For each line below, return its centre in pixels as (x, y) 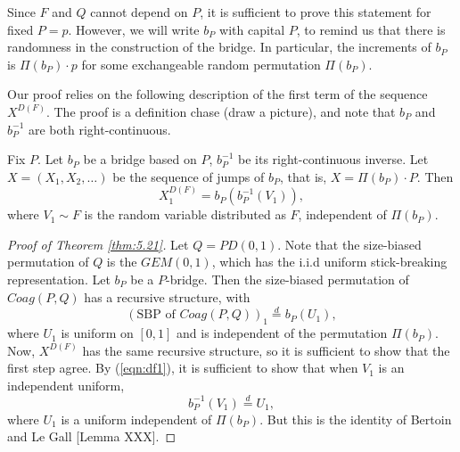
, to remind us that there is (371, 29)
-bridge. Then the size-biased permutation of (287, 279)
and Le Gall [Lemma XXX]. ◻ (92, 436)
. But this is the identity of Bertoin (356, 419)
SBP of (156, 315)
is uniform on (97, 333)
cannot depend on (139, 12)
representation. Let (59, 279)
